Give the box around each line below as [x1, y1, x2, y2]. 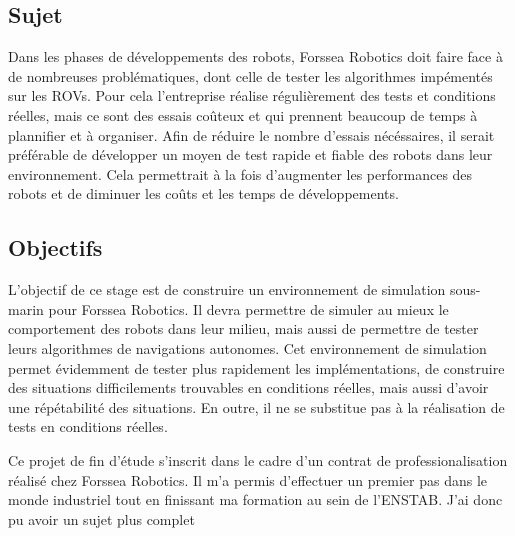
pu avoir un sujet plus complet [8, 508, 195, 529]
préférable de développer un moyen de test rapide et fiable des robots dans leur [8, 144, 493, 165]
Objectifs [8, 232, 103, 263]
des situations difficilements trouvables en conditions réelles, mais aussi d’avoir [8, 377, 489, 398]
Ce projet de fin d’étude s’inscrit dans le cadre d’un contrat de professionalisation [8, 449, 508, 470]
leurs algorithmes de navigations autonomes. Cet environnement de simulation [8, 337, 487, 358]
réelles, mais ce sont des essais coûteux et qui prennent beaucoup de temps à [8, 104, 478, 125]
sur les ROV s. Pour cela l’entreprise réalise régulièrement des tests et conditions [8, 85, 496, 106]
